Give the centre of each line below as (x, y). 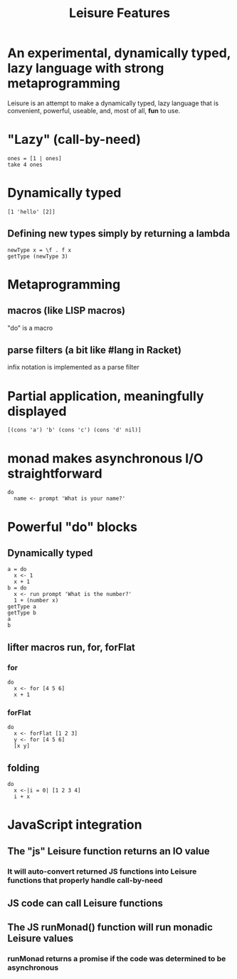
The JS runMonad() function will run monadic (110, 927)
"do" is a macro (30, 328)
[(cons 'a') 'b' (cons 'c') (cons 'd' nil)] (74, 430)
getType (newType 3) (38, 256)
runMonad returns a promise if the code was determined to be (117, 959)
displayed (37, 411)
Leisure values (41, 939)
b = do (17, 588)
